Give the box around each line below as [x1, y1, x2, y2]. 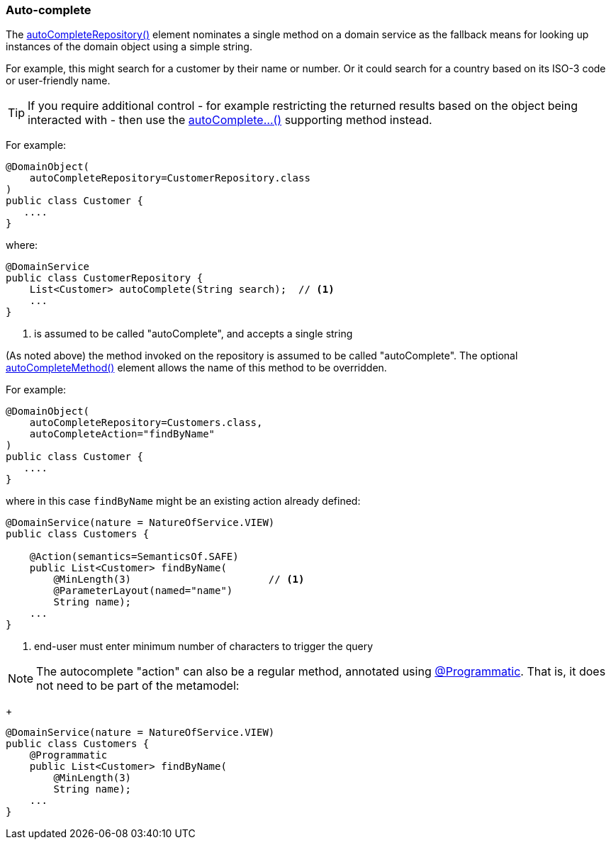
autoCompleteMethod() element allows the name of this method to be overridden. [6, 362, 387, 374]
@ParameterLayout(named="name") [53, 585, 233, 597]
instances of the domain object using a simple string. [6, 40, 252, 53]
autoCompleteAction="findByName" [29, 428, 215, 440]
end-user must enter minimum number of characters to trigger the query [34, 640, 374, 653]
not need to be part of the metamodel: [36, 678, 240, 693]
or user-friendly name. [6, 74, 111, 87]
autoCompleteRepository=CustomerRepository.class [29, 172, 310, 184]
